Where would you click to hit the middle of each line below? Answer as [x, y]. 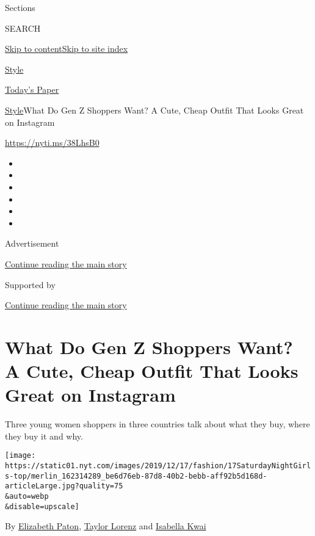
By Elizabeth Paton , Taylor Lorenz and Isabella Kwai [106, 526]
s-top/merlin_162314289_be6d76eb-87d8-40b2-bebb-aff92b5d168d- [136, 476]
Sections [20, 7]
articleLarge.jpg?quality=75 [64, 486]
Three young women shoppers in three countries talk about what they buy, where [157, 424]
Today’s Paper [32, 89]
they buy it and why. [44, 436]
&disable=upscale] [42, 506]
